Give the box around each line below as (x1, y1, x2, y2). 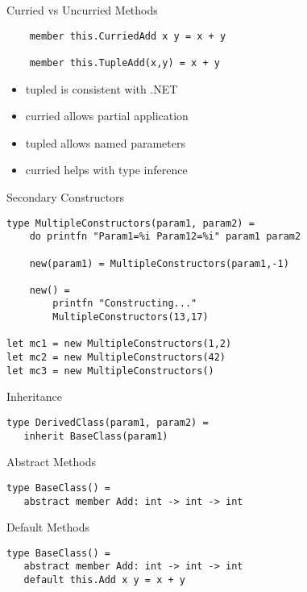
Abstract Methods (6, 453, 97, 470)
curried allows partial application (25, 107, 189, 124)
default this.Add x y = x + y (23, 574, 185, 586)
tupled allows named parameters (25, 134, 185, 151)
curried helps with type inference (25, 161, 188, 178)
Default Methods (6, 519, 89, 536)
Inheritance (6, 388, 62, 405)
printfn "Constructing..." (52, 298, 197, 310)
